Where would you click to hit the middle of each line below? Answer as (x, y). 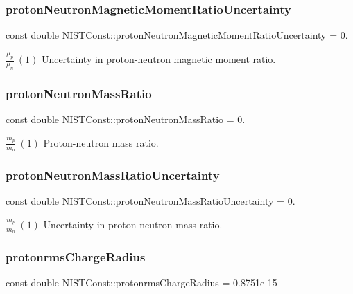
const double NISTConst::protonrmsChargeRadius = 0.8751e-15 (141, 283)
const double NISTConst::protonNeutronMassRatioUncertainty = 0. (150, 201)
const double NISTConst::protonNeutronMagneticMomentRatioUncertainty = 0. (177, 35)
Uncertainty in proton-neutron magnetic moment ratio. (158, 59)
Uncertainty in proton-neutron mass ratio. (133, 224)
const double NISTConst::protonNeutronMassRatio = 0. (126, 119)
